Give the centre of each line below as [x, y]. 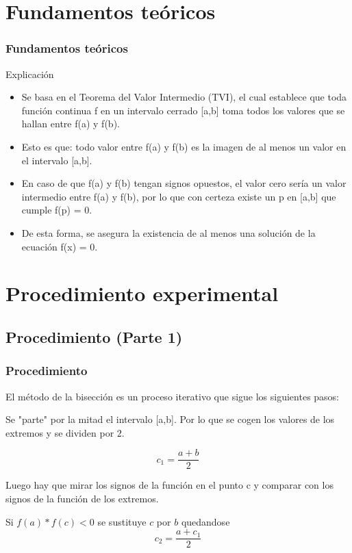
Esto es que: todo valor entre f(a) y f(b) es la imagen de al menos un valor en [184, 146]
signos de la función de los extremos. [82, 498]
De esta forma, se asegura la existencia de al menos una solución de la [168, 232]
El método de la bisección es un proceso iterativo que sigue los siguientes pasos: [173, 396]
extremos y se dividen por [60, 432]
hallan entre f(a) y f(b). [71, 124]
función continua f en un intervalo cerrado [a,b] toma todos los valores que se [183, 110]
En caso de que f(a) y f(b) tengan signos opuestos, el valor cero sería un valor [184, 183]
